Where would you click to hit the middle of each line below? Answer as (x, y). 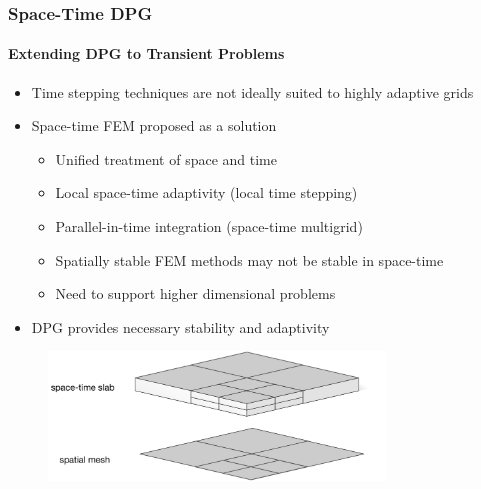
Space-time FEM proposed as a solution (154, 125)
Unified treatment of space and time (166, 158)
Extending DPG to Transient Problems (146, 53)
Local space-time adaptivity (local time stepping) (206, 192)
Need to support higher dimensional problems (195, 293)
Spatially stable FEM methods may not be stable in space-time (249, 259)
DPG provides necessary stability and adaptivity (180, 326)
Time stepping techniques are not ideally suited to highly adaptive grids (252, 91)
